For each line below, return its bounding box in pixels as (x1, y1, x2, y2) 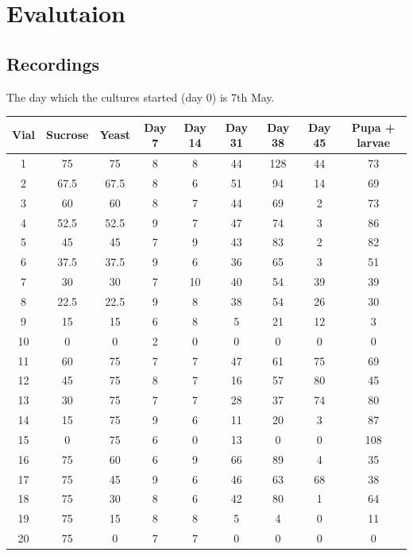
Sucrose (45, 126, 89, 143)
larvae (357, 134, 391, 151)
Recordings (6, 51, 100, 75)
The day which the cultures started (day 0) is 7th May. (6, 88, 275, 105)
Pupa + (351, 118, 396, 135)
